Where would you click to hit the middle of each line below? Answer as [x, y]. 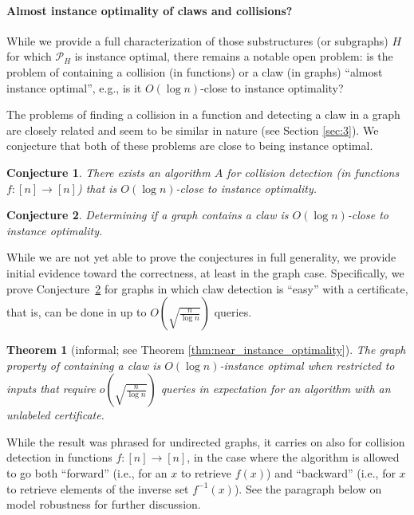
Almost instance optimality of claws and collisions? [150, 10]
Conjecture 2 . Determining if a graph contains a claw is [148, 215]
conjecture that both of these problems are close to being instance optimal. [190, 145]
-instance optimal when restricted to [307, 365]
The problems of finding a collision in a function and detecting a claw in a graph [203, 114]
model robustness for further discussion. [104, 504]
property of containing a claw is [84, 365]
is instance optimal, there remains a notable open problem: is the [234, 56]
